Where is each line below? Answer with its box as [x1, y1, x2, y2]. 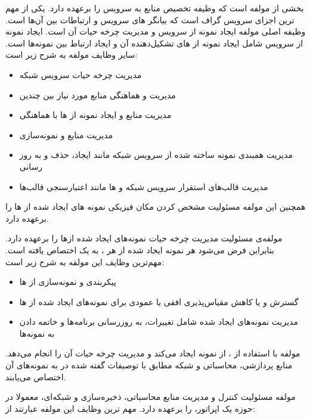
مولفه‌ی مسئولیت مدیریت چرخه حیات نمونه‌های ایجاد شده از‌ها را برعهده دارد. [5, 232, 283, 244]
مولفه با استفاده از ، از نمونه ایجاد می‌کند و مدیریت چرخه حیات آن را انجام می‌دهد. [5, 347, 300, 359]
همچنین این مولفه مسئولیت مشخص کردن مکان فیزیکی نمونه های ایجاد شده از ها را [5, 200, 306, 213]
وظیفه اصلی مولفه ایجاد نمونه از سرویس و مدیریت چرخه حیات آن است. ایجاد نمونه [5, 25, 306, 38]
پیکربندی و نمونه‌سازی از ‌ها [19, 275, 116, 288]
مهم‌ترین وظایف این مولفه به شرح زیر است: [5, 255, 165, 268]
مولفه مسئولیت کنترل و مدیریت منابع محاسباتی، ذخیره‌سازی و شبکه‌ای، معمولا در [5, 390, 296, 403]
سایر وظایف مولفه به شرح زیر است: [5, 48, 138, 61]
